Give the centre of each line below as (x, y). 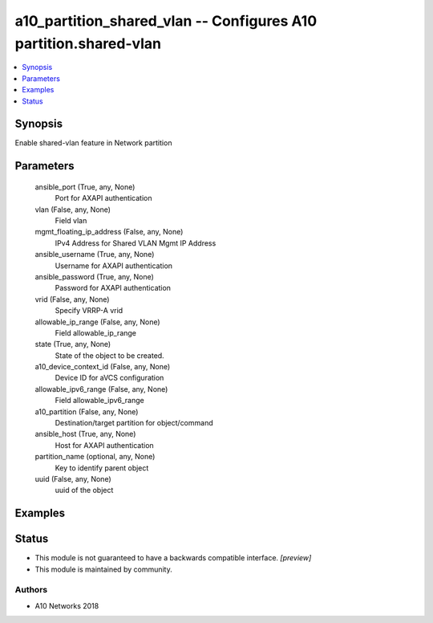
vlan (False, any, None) (73, 210)
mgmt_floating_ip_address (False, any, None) (109, 232)
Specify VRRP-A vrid (89, 311)
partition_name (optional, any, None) (95, 457)
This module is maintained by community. (103, 569)
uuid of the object (84, 491)
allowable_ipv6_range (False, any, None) (101, 389)
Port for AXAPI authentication (103, 198)
